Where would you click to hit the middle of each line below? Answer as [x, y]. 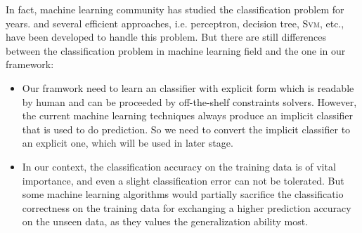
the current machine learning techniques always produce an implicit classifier [188, 115]
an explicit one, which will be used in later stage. [128, 143]
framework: [30, 64]
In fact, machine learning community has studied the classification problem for [175, 9]
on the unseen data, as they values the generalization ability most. [165, 221]
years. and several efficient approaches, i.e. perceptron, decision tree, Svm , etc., [175, 23]
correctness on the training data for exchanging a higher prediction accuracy [187, 207]
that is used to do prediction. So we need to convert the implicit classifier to [186, 129]
